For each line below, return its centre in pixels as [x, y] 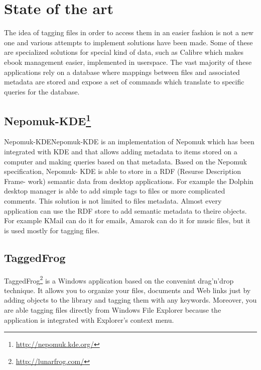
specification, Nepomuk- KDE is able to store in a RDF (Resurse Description [123, 171]
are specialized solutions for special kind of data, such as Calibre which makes [124, 52]
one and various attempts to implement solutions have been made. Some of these [128, 42]
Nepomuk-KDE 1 [48, 119]
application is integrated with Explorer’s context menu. [89, 319]
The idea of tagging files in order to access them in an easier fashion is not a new [129, 32]
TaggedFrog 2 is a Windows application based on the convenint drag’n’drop [119, 280]
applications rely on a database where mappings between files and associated [122, 72]
